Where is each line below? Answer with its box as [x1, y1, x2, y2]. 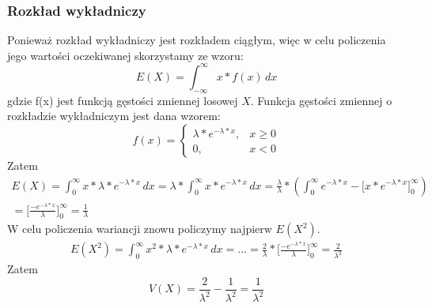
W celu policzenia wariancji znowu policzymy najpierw [7, 220, 272, 237]
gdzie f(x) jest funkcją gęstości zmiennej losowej [7, 92, 238, 108]
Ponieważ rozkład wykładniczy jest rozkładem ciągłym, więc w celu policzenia [7, 32, 386, 48]
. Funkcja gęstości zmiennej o [250, 92, 392, 108]
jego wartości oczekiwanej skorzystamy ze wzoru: [7, 47, 244, 63]
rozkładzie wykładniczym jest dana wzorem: [7, 107, 221, 124]
